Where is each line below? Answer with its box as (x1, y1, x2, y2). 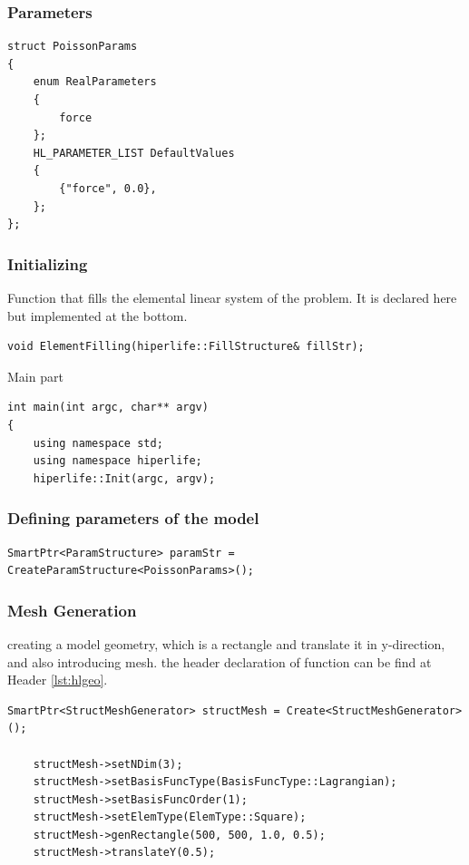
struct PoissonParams (7, 40, 138, 53)
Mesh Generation (7, 598, 137, 621)
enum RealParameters (33, 75, 157, 89)
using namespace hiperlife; (33, 454, 202, 468)
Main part (7, 366, 64, 385)
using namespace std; (33, 436, 163, 450)
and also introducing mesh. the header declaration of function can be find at (7, 652, 432, 671)
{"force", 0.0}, (59, 181, 157, 195)
